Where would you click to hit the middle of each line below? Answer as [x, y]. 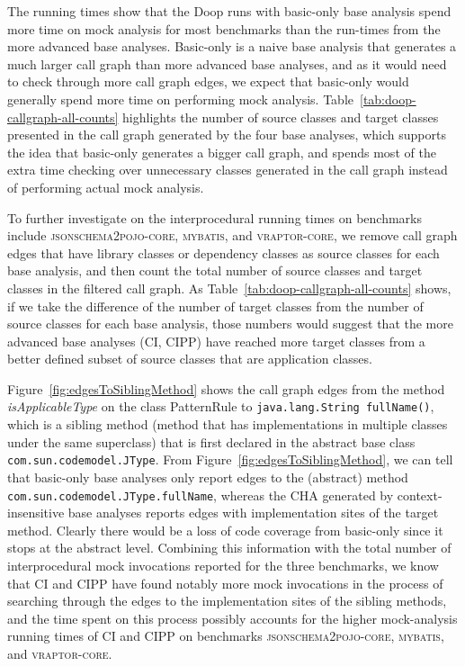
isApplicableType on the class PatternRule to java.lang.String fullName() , [221, 406]
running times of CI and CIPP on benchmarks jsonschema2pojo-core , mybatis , [226, 636]
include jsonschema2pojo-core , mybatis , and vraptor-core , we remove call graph [232, 235]
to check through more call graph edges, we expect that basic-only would [208, 81]
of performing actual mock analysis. [106, 187]
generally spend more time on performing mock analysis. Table [180, 99]
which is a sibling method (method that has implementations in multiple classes [228, 424]
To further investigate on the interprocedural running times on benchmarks [215, 217]
